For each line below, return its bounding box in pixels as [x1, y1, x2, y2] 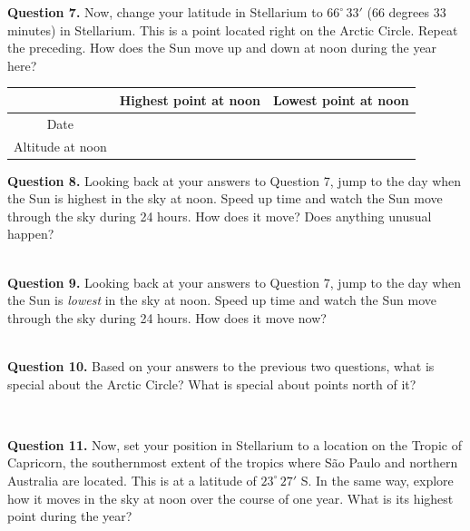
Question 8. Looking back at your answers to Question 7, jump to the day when [7, 171, 462, 190]
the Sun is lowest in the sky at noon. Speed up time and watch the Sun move [7, 290, 436, 310]
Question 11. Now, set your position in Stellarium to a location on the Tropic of [7, 435, 462, 454]
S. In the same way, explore [300, 470, 454, 489]
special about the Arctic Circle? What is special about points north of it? [7, 374, 416, 393]
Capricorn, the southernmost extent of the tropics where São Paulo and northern [7, 453, 458, 472]
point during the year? [7, 506, 132, 526]
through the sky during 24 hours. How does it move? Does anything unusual [7, 206, 432, 225]
